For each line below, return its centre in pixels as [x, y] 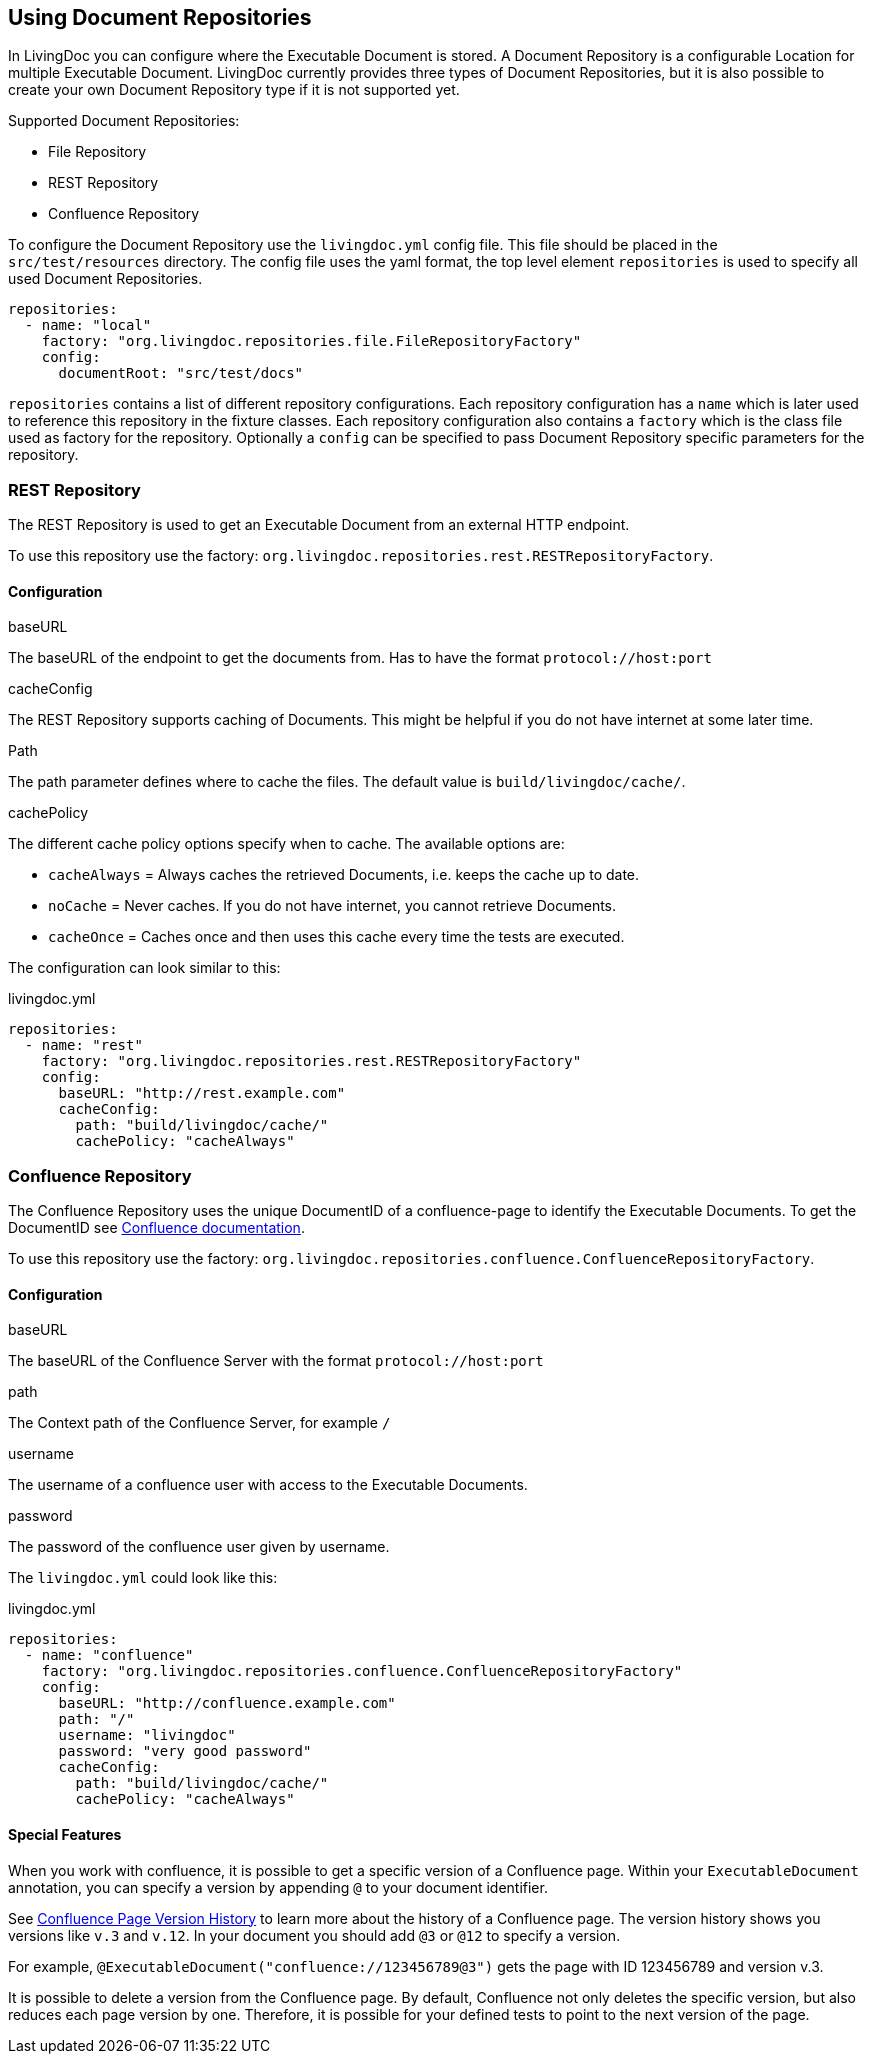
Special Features [65, 1834]
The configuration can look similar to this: [144, 968]
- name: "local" [88, 325]
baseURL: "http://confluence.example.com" [227, 1703]
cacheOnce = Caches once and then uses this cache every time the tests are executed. [336, 937]
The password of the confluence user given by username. [199, 1547]
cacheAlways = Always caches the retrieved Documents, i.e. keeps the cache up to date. [344, 875]
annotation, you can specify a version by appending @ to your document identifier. [278, 1887]
